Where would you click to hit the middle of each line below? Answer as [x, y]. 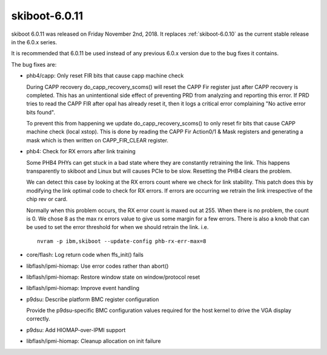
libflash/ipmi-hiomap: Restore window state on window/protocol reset [113, 277]
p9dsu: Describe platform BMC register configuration [93, 299]
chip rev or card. [47, 199]
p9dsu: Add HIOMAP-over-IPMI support [76, 330]
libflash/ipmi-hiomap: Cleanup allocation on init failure [94, 341]
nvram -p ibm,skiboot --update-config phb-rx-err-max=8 [122, 241]
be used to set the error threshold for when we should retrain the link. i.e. [117, 227]
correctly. [38, 319]
